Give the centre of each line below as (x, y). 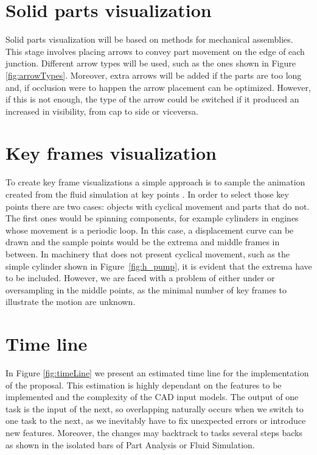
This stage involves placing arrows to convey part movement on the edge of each (155, 51)
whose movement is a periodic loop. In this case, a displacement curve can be (150, 230)
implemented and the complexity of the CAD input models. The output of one (152, 397)
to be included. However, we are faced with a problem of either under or (140, 278)
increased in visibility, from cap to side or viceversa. (102, 111)
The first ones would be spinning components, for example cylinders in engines (152, 218)
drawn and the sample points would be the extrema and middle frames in (143, 242)
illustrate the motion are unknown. (71, 302)
